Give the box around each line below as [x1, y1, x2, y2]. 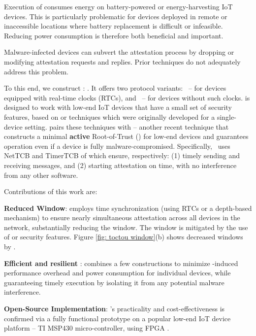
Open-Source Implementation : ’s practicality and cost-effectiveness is [4, 303, 225, 314]
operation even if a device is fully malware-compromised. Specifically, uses [4, 140, 230, 151]
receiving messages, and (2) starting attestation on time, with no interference [4, 160, 237, 170]
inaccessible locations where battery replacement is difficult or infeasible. [4, 21, 223, 31]
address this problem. [4, 66, 68, 76]
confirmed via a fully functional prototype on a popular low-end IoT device [4, 313, 231, 323]
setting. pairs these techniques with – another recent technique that [25, 121, 229, 132]
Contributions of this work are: [4, 186, 97, 197]
